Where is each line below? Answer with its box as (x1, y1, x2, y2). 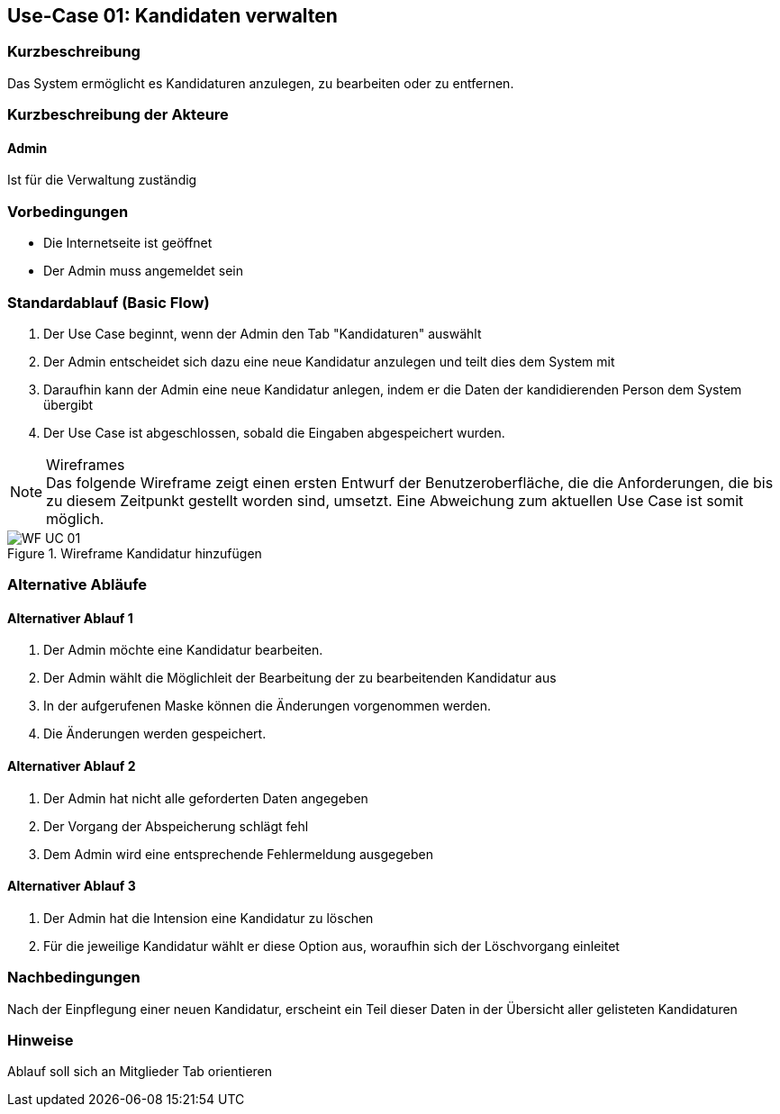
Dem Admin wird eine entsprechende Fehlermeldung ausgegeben (43, 846, 433, 862)
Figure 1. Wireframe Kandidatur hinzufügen (7, 545, 262, 561)
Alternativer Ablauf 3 (7, 878, 136, 894)
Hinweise (7, 1031, 74, 1050)
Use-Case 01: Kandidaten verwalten (7, 5, 338, 27)
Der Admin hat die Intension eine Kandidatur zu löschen (43, 910, 374, 926)
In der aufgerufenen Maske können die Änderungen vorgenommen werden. (43, 698, 492, 714)
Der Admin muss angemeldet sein (43, 263, 243, 279)
